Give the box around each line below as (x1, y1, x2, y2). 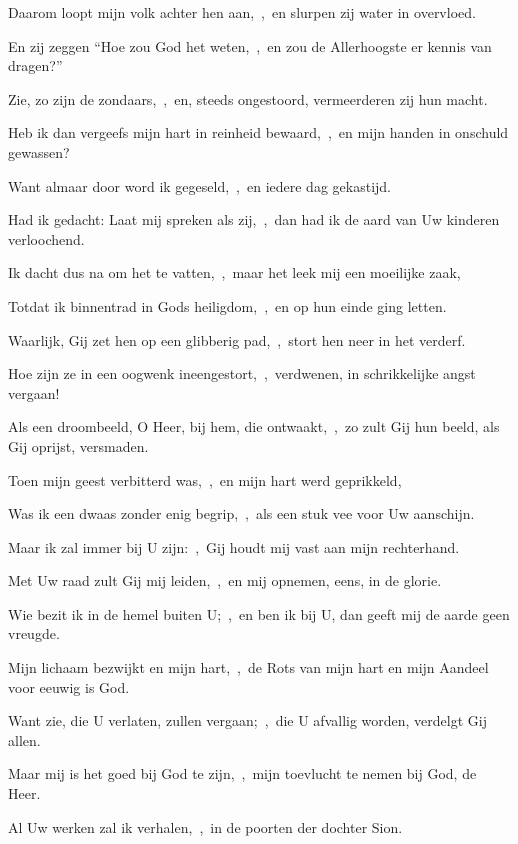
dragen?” (8, 55, 63, 76)
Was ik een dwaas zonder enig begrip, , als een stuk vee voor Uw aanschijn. (8, 503, 475, 524)
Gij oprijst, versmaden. (8, 435, 149, 456)
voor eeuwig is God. (8, 676, 130, 697)
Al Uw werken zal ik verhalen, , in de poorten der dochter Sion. (8, 816, 403, 837)
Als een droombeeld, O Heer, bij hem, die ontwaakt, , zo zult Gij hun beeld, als (8, 416, 500, 437)
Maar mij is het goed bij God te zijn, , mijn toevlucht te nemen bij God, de (8, 763, 477, 784)
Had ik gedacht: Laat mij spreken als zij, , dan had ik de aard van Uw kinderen (8, 209, 500, 230)
